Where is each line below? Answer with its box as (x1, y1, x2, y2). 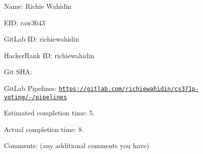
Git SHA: (4, 66, 32, 77)
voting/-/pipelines (4, 93, 67, 101)
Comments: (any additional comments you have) (4, 140, 149, 151)
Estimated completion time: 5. (4, 108, 95, 118)
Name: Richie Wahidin (4, 1, 71, 11)
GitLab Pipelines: (4, 83, 57, 93)
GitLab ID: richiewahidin (4, 34, 79, 44)
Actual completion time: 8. (4, 124, 84, 134)
